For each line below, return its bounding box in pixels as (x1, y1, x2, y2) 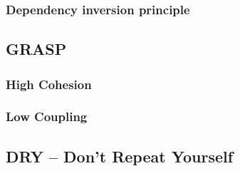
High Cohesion (6, 75, 92, 93)
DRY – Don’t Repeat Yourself (6, 145, 234, 167)
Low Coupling (6, 108, 88, 125)
